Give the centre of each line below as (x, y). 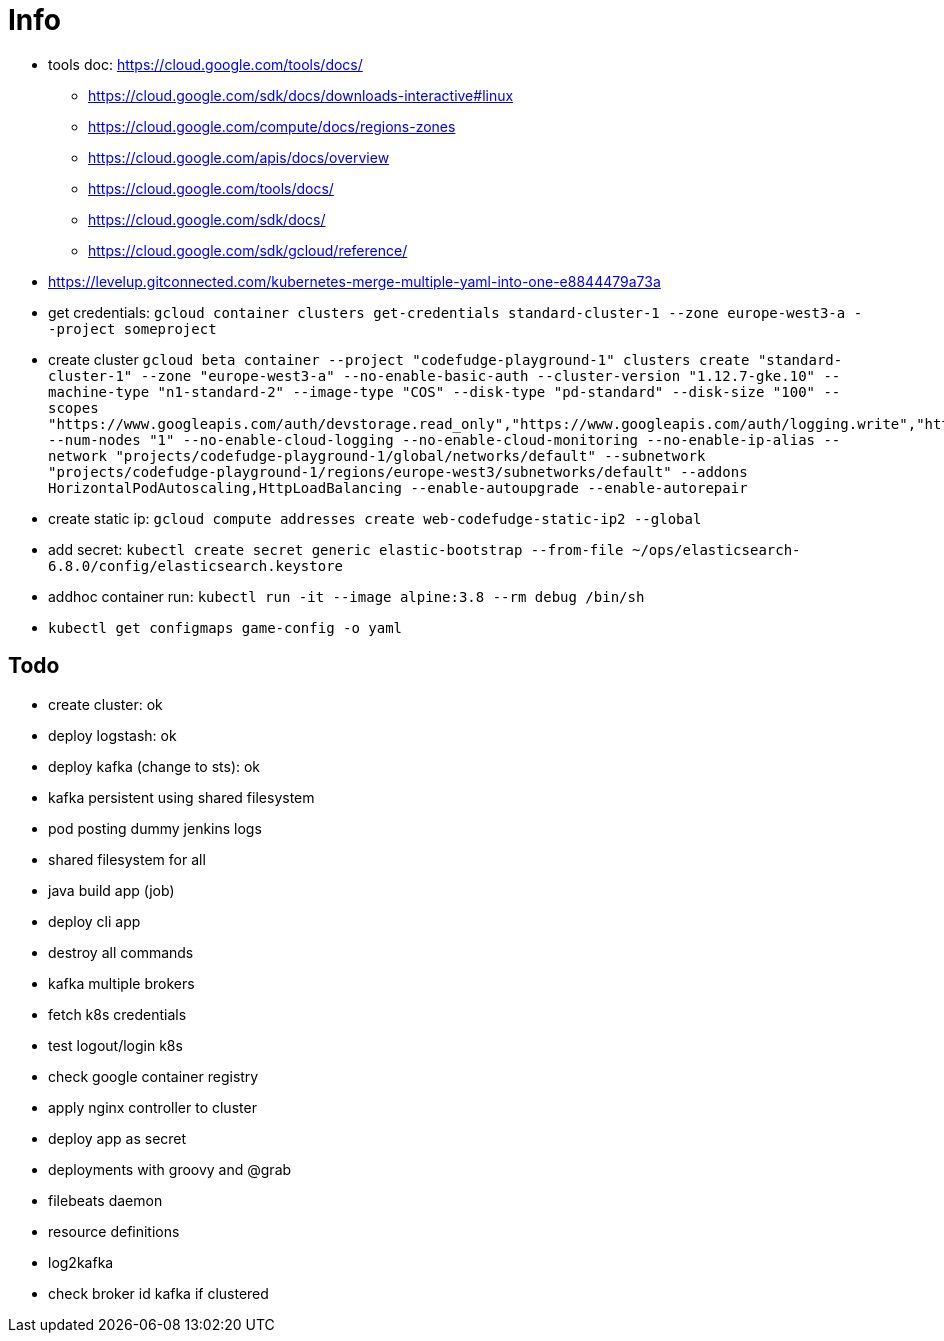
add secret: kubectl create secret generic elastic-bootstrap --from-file (336, 549)
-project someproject (132, 328)
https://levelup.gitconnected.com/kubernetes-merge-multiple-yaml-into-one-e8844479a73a (354, 281)
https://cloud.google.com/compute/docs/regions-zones (272, 126)
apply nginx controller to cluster (152, 1107)
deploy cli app (94, 921)
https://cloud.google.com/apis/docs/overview (239, 157)
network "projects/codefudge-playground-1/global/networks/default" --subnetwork (377, 455)
